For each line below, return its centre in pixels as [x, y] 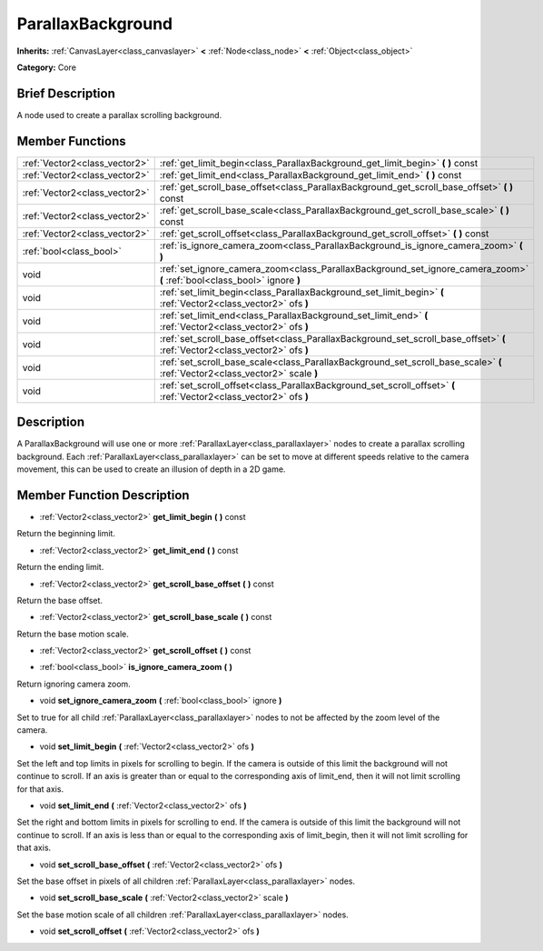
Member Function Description [103, 495]
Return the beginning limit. [66, 534]
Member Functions [71, 141]
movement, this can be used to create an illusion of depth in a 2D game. [151, 469]
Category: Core [47, 67]
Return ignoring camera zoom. [74, 684]
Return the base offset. [60, 600]
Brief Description [66, 93]
